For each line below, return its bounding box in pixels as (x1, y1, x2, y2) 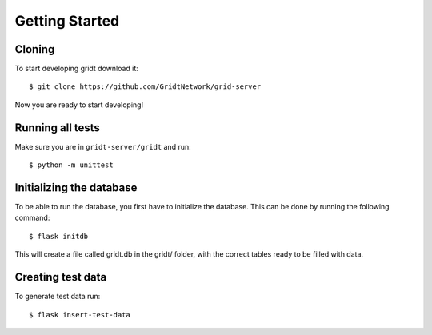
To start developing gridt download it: (14, 64, 139, 74)
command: (14, 213, 50, 223)
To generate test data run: (14, 292, 101, 301)
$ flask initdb (29, 232, 89, 241)
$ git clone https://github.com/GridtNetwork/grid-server (29, 82, 262, 91)
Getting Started (14, 12, 120, 30)
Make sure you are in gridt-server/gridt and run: (14, 142, 191, 151)
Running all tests (14, 121, 100, 134)
